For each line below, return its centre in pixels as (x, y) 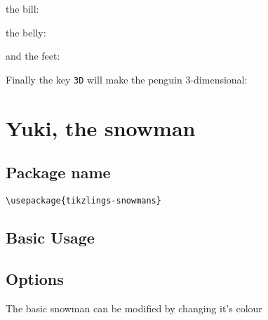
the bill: (22, 8)
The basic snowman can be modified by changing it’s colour (134, 308)
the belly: (26, 32)
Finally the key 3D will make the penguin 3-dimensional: (127, 79)
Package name (58, 172)
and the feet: (33, 56)
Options (35, 278)
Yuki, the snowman (101, 127)
